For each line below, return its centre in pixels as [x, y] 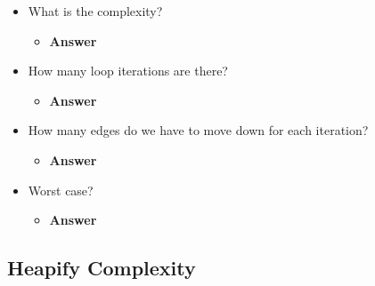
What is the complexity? [95, 11]
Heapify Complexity [102, 268]
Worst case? [61, 190]
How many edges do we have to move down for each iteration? [198, 130]
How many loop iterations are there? [128, 71]
